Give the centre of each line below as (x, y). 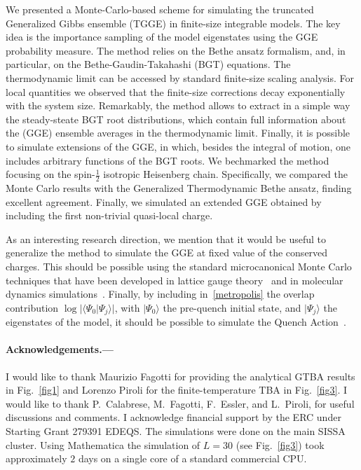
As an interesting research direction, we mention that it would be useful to (166, 239)
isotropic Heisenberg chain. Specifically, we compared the (226, 174)
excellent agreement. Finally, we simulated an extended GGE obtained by (164, 201)
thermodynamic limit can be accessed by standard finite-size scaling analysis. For (180, 77)
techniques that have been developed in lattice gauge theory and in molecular (175, 280)
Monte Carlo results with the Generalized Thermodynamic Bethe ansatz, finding (179, 187)
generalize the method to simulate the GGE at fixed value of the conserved (167, 253)
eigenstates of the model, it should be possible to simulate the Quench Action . (176, 322)
